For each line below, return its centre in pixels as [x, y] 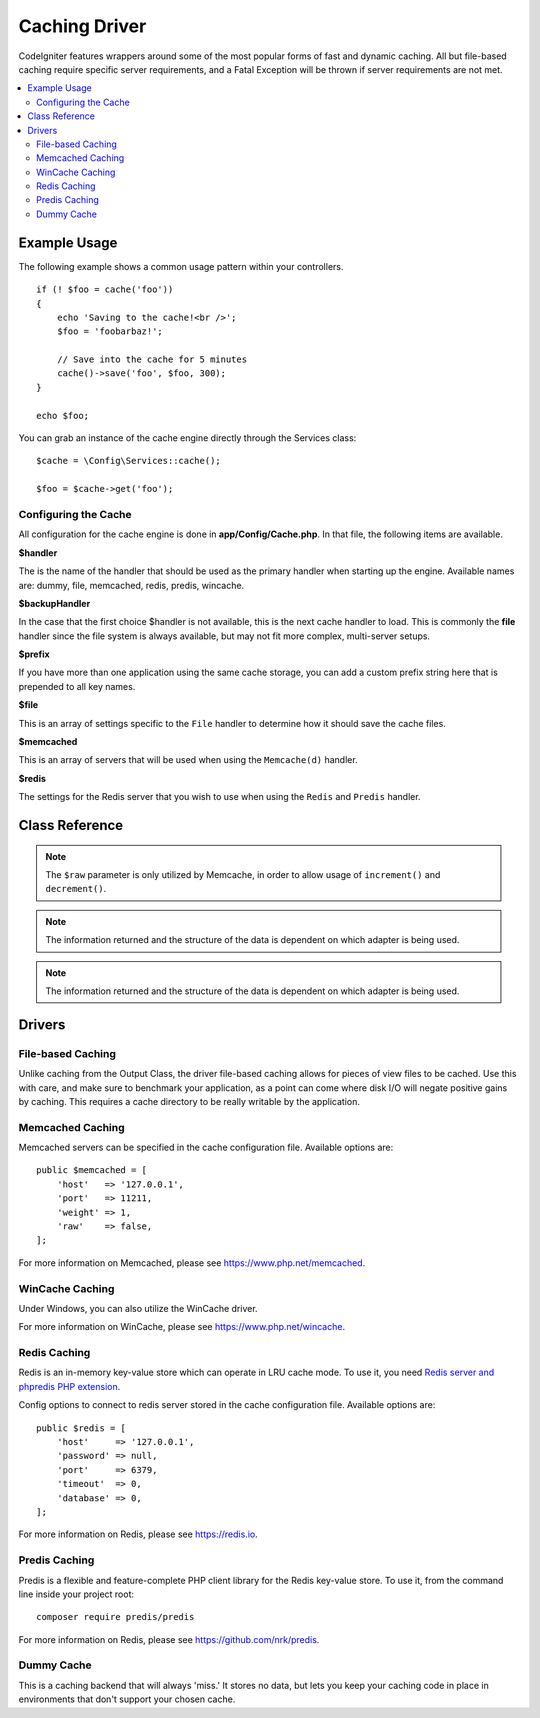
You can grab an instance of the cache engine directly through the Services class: [187, 438]
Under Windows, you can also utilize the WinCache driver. [138, 1308]
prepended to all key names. [77, 686]
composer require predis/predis [115, 1617]
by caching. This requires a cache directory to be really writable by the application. [189, 1101]
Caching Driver [82, 26]
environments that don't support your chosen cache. [127, 1699]
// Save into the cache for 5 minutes [152, 359]
